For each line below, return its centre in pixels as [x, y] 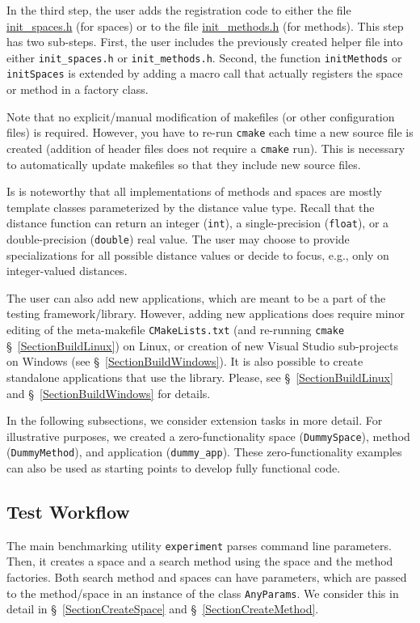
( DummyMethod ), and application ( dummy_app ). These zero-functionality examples [204, 452]
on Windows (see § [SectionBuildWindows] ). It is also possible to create [185, 361]
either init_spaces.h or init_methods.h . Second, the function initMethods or [204, 57]
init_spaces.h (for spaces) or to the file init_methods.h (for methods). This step [205, 25]
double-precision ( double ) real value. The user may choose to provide [178, 239]
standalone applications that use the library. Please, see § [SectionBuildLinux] [200, 377]
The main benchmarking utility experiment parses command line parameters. [199, 545]
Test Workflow [68, 511]
